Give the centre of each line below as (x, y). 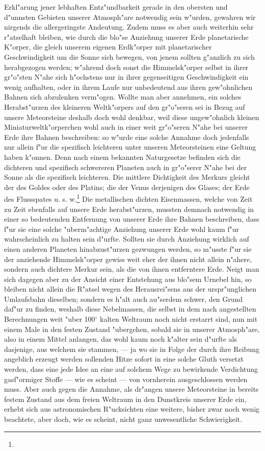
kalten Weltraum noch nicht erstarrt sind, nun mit (179, 319)
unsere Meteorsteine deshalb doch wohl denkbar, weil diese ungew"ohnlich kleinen (132, 117)
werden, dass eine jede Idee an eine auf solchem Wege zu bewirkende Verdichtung (131, 369)
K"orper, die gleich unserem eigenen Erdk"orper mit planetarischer (108, 47)
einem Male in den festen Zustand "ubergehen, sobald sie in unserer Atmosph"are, (132, 329)
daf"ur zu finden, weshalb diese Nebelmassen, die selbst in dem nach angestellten (130, 309)
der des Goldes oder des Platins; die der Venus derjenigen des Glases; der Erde (127, 187)
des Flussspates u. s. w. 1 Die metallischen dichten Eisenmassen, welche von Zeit (128, 198)
